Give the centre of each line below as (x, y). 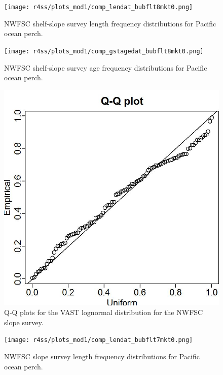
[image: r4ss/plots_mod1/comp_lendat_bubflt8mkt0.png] (99, 7)
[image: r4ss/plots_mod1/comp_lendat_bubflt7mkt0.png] (99, 340)
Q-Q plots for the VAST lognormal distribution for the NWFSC (104, 312)
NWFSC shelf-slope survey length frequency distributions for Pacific (110, 23)
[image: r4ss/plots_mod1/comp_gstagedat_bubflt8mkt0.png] (104, 51)
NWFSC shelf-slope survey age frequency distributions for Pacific (106, 67)
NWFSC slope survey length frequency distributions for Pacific (102, 356)
